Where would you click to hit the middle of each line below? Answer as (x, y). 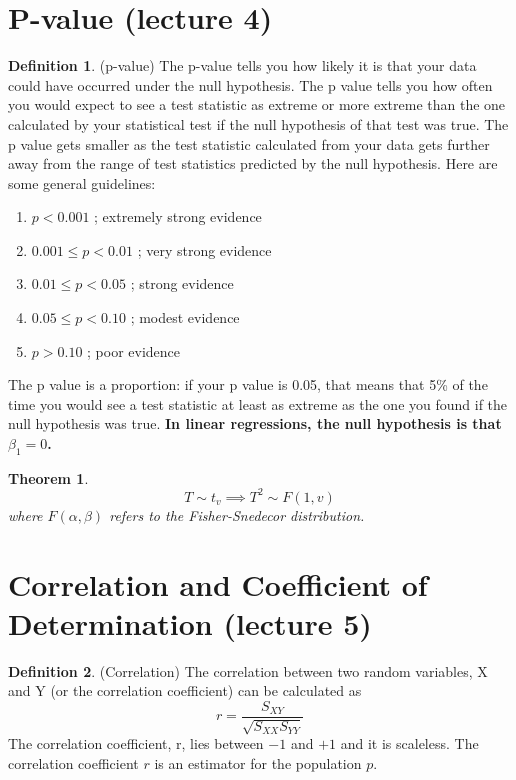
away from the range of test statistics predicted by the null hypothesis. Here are (253, 163)
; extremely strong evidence (178, 216)
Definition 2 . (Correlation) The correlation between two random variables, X (248, 670)
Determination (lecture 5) (190, 622)
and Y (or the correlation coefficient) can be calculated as (185, 690)
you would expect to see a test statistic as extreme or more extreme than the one (257, 104)
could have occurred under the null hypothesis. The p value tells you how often (250, 84)
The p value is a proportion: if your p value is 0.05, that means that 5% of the (248, 384)
